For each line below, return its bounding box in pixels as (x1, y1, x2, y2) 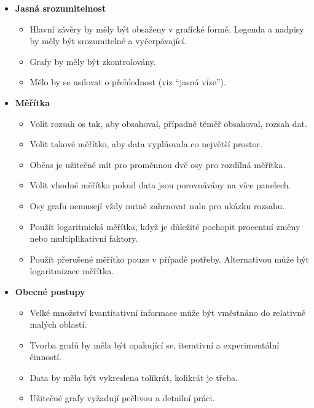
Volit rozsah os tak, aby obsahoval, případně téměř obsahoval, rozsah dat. (29, 117, 307, 129)
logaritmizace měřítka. (29, 264, 114, 277)
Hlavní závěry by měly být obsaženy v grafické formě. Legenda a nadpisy (29, 22, 304, 35)
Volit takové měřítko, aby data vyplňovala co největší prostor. (29, 137, 262, 150)
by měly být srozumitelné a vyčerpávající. (29, 34, 187, 47)
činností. (29, 350, 62, 363)
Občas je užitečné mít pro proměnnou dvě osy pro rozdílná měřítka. (29, 158, 286, 171)
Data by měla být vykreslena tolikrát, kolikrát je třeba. (29, 371, 238, 383)
